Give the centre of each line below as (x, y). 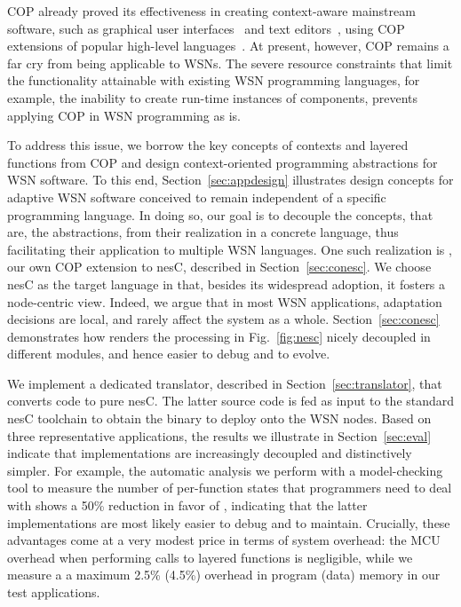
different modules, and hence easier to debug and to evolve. (169, 354)
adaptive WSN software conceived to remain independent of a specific (197, 197)
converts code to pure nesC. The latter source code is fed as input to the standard (231, 401)
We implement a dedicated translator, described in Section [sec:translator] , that (225, 383)
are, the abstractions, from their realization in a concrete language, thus (203, 232)
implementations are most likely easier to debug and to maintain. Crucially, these (229, 522)
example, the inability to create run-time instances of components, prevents (213, 97)
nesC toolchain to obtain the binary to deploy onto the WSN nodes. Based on (219, 418)
